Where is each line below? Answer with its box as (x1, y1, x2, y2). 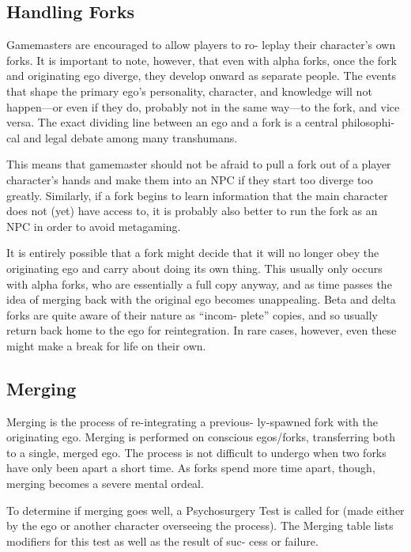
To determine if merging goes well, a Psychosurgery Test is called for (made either (6, 501, 405, 518)
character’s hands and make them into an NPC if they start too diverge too (6, 171, 373, 187)
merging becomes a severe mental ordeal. (6, 475, 204, 492)
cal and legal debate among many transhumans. (6, 129, 238, 146)
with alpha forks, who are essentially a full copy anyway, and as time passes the (6, 275, 392, 292)
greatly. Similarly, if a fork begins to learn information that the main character (6, 187, 388, 203)
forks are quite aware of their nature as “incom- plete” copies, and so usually (6, 306, 378, 323)
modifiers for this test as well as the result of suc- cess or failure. (6, 532, 319, 549)
